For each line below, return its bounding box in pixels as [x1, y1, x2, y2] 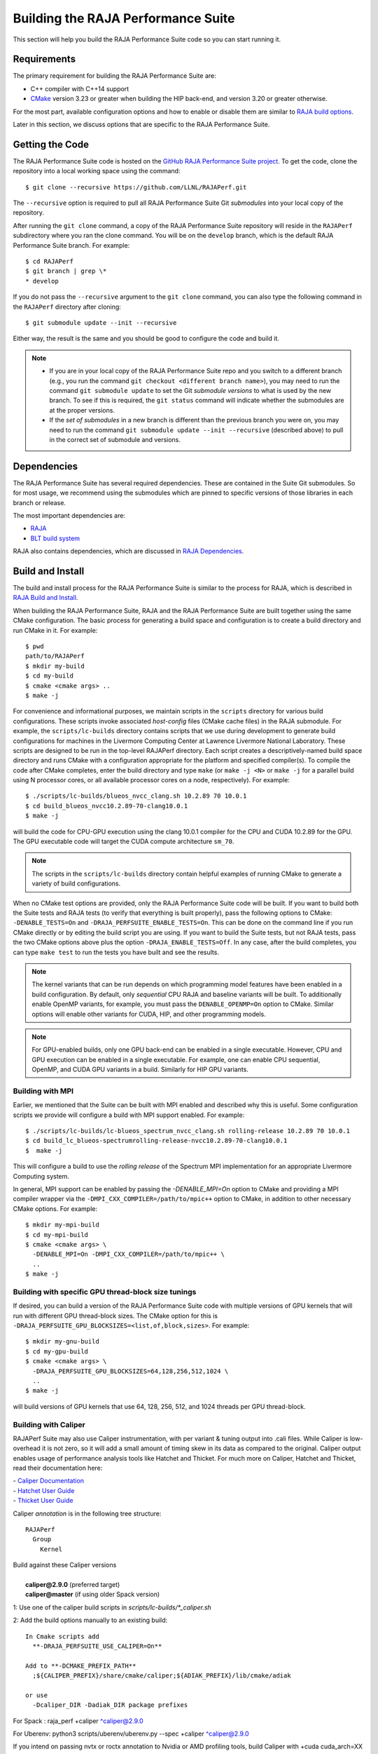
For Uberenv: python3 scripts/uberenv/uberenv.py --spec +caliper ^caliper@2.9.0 [13, 1729, 249, 1738]
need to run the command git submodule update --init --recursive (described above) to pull [49, 425, 344, 434]
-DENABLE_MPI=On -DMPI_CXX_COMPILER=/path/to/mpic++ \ [32, 1250, 225, 1259]
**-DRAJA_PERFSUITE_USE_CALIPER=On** [32, 1642, 162, 1650]
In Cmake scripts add [25, 1632, 99, 1640]
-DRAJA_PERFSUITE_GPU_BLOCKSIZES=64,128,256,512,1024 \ [32, 1367, 229, 1375]
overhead [13, 1444, 41, 1452]
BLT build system [30, 534, 80, 542]
